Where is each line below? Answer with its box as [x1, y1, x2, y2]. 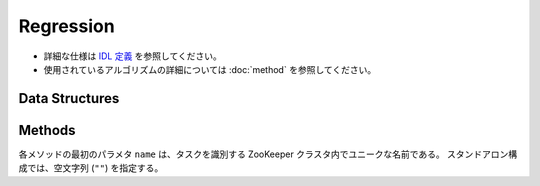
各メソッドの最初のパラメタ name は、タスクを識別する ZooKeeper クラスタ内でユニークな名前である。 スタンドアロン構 [18, 148, 518, 160]
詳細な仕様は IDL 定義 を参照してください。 [43, 50, 222, 62]
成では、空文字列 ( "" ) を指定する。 [18, 162, 164, 174]
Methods [18, 121, 76, 139]
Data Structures [18, 90, 120, 107]
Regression [18, 15, 115, 37]
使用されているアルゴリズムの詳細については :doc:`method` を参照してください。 [43, 63, 377, 75]
